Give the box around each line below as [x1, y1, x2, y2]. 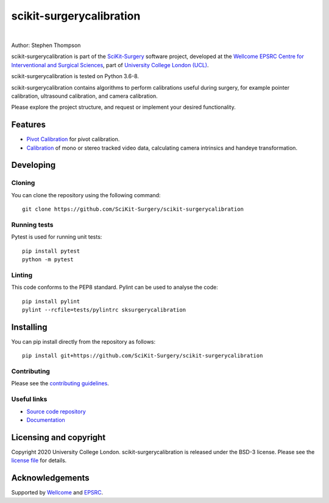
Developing [11, 160, 56, 170]
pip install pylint [22, 298, 80, 305]
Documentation [26, 416, 65, 424]
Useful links [11, 395, 48, 403]
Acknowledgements [11, 473, 90, 483]
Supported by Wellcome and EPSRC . [11, 489, 104, 496]
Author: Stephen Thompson [11, 42, 81, 49]
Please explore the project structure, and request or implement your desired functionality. [11, 104, 236, 111]
